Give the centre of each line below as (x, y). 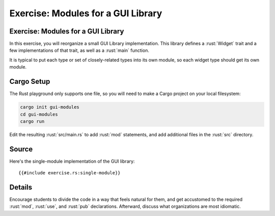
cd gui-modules (39, 114)
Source (21, 149)
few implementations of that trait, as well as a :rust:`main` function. (79, 50)
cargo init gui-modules (50, 107)
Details (21, 187)
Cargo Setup (30, 82)
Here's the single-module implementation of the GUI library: (72, 161)
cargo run (32, 121)
